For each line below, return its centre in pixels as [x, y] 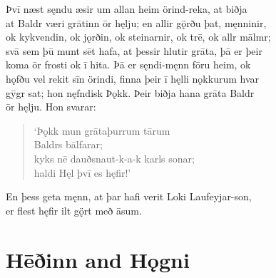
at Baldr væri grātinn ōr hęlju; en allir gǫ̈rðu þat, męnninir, [136, 22]
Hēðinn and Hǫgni [98, 259]
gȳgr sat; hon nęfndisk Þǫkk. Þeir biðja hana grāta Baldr [130, 92]
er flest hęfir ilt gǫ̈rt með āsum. [74, 210]
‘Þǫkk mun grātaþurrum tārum [102, 130]
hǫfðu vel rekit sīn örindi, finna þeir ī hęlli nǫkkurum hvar [133, 78]
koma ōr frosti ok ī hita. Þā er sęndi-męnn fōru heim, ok [128, 65]
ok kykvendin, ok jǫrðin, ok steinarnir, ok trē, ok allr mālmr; [138, 37]
